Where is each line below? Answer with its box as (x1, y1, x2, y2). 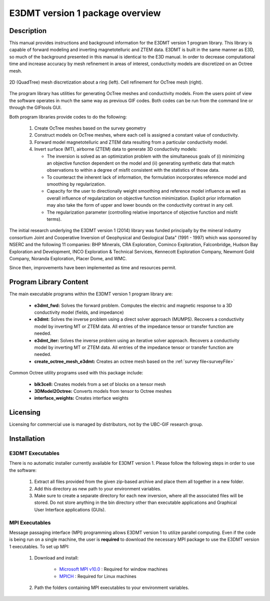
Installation (9, 434, 45, 443)
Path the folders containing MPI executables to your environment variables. (34, 584, 189, 590)
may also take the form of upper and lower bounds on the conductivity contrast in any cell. (46, 202, 233, 208)
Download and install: (34, 555, 79, 561)
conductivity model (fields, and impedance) (34, 309, 124, 315)
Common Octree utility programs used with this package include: (9, 370, 143, 376)
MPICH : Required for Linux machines (59, 573, 137, 579)
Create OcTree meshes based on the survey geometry (34, 125, 146, 131)
